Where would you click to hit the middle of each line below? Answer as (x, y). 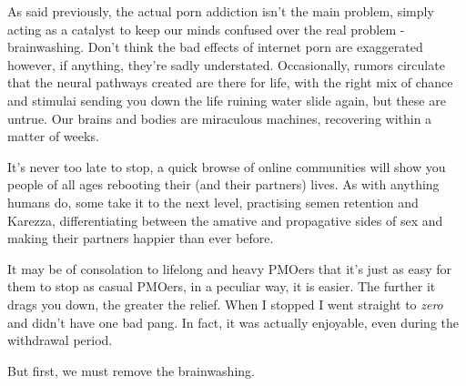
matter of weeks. (53, 136)
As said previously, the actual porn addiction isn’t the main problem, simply (221, 11)
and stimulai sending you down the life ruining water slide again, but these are (227, 100)
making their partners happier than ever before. (141, 238)
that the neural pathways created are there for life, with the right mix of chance (230, 82)
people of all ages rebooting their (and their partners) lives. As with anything (223, 184)
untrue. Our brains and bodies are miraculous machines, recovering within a (220, 118)
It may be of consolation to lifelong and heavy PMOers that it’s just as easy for (230, 268)
